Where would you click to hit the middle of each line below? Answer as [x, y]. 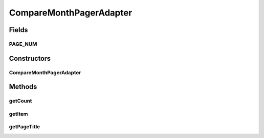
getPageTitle [24, 127]
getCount [21, 101]
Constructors [30, 58]
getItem [19, 114]
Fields [19, 30]
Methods [23, 87]
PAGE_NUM [23, 44]
